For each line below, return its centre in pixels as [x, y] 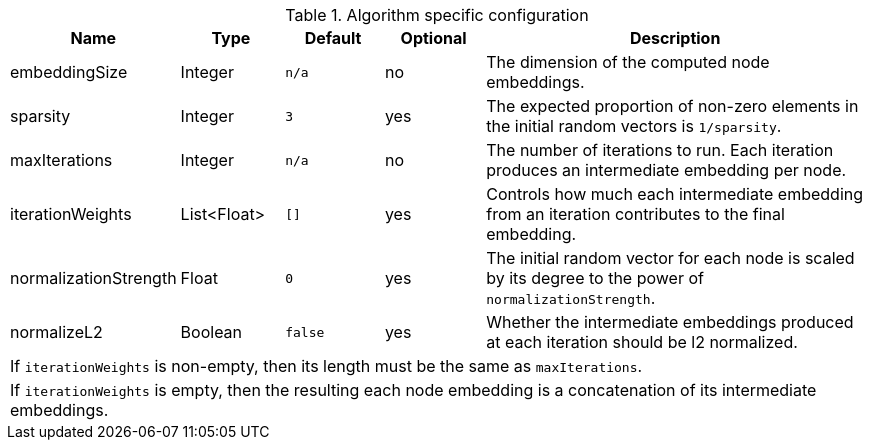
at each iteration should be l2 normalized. [642, 342]
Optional [433, 38]
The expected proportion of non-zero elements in [672, 106]
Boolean [211, 332]
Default [333, 38]
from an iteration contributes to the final [635, 214]
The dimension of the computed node [628, 62]
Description [675, 38]
